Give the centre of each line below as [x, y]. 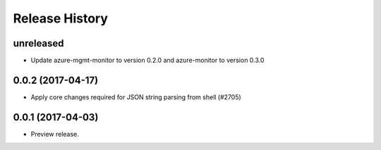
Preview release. [55, 134]
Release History [61, 18]
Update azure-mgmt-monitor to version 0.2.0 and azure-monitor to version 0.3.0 [147, 61]
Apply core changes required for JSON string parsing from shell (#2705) [136, 97]
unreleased [38, 43]
